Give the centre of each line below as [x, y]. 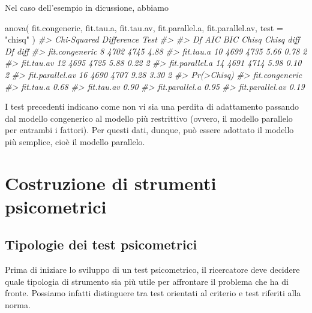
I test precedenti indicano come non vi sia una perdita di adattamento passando [152, 106]
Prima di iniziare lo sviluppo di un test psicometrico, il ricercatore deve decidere [152, 270]
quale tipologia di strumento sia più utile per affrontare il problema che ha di [147, 281]
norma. [18, 305]
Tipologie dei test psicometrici [101, 244]
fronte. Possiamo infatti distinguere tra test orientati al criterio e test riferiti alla [153, 293]
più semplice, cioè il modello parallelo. [75, 141]
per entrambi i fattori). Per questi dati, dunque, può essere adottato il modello [149, 130]
